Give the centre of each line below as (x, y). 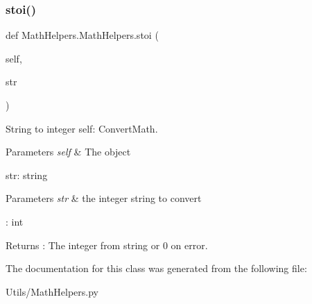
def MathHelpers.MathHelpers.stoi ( (82, 35)
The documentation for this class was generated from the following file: (156, 268)
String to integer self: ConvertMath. (82, 128)
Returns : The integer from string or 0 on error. (107, 245)
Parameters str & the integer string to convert (104, 198)
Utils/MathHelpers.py (52, 291)
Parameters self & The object (68, 152)
